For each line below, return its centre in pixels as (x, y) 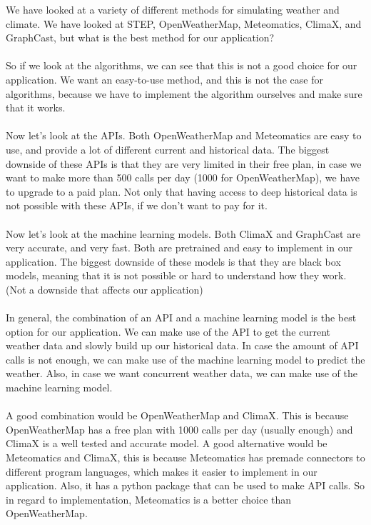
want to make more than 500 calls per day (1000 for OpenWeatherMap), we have (183, 177)
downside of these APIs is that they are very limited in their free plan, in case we (184, 163)
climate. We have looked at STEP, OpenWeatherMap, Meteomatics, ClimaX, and (184, 23)
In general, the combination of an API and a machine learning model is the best (181, 317)
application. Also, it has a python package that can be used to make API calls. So (185, 485)
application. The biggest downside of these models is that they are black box (173, 261)
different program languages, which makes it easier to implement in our (162, 471)
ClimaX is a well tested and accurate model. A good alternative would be (167, 443)
